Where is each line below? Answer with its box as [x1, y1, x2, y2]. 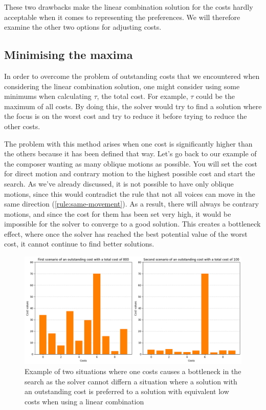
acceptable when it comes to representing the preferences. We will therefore [4, 11, 240, 22]
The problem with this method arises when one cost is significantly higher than [4, 138, 253, 149]
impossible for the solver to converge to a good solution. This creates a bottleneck [4, 218, 261, 229]
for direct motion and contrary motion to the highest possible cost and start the [4, 168, 255, 179]
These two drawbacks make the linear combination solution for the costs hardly [4, 2, 253, 12]
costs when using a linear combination [25, 396, 144, 406]
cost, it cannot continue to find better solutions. [4, 238, 154, 249]
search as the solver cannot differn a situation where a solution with [25, 376, 237, 386]
